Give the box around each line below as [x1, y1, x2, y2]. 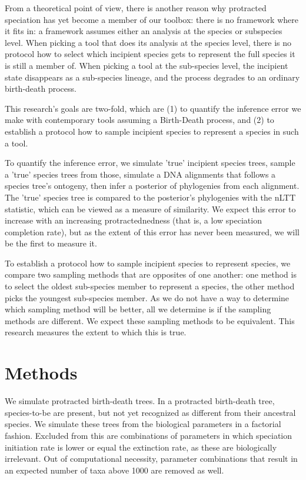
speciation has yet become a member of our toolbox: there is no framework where [5, 13, 298, 25]
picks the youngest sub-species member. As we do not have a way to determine [5, 291, 290, 304]
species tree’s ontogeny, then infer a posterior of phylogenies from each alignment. [5, 179, 300, 192]
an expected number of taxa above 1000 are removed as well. [5, 464, 224, 476]
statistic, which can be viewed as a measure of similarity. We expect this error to [5, 202, 296, 215]
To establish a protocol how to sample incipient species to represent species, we [5, 256, 291, 269]
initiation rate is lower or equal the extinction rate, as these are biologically [5, 441, 277, 453]
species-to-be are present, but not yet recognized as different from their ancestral [5, 406, 296, 418]
